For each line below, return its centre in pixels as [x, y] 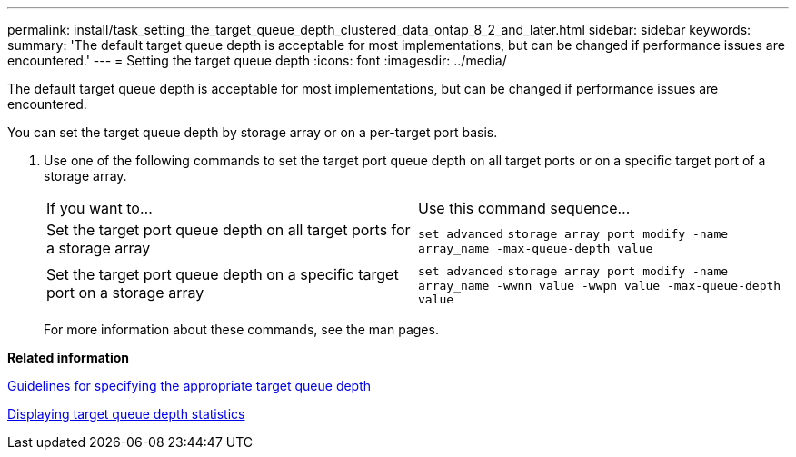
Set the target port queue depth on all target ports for [229, 230]
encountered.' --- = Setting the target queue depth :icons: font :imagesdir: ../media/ [257, 60]
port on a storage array [125, 293]
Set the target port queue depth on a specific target [223, 274]
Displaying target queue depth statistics [126, 414]
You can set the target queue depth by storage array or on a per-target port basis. [253, 132]
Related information [69, 358]
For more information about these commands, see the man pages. [241, 329]
